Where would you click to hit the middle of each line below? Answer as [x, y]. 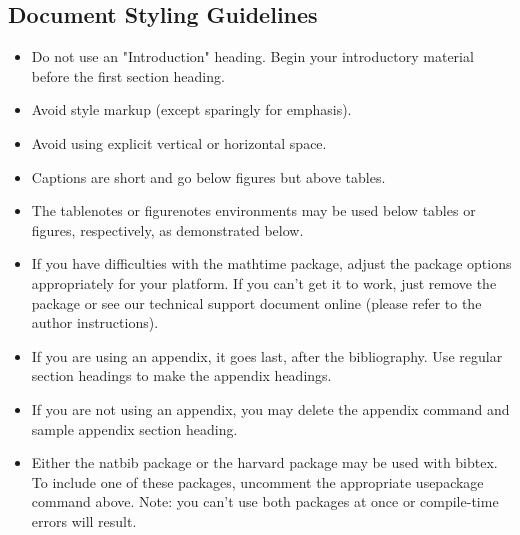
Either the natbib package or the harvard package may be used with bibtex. [264, 462]
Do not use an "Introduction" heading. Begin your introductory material [252, 56]
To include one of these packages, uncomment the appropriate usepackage [257, 481]
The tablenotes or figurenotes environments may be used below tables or [253, 210]
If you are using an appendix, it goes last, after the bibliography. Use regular [267, 355]
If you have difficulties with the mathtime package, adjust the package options [271, 263]
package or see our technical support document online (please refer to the [256, 302]
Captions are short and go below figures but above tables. [208, 176]
